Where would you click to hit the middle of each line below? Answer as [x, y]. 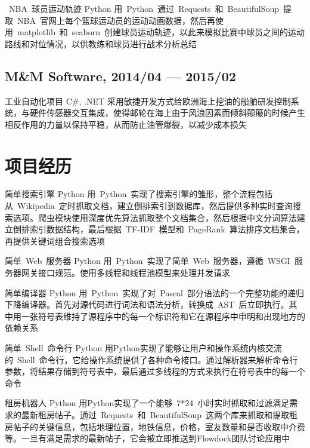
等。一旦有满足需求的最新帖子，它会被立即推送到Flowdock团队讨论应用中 [148, 438]
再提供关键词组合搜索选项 [55, 240]
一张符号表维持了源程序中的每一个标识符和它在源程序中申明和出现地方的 [163, 316]
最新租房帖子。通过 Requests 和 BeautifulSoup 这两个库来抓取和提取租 [159, 414]
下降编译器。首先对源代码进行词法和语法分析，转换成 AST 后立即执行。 [147, 304]
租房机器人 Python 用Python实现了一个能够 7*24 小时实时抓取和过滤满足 [147, 403]
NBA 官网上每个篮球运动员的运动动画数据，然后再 [116, 20]
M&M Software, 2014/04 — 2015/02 [120, 76]
